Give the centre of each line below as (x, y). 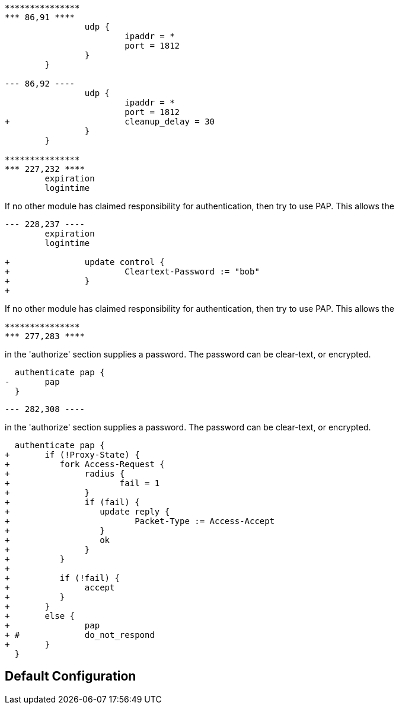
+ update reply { (87, 512)
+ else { (40, 616)
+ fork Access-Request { (85, 464)
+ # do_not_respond (80, 635)
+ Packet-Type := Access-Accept (140, 521)
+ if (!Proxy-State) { (72, 455)
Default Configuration (71, 676)
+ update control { (85, 262)
